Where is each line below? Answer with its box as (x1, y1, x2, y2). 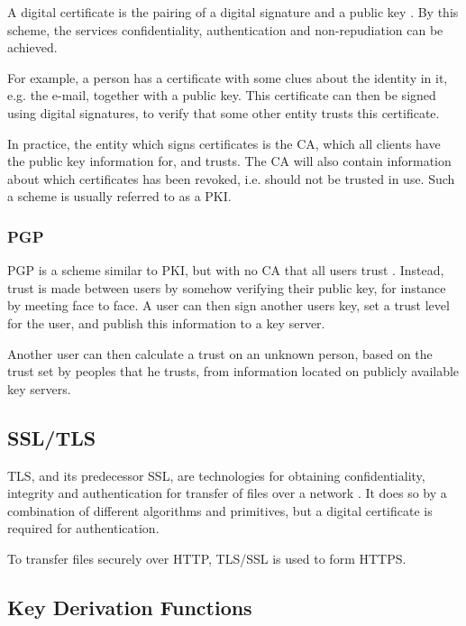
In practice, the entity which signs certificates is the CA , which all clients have (7, 133, 441, 152)
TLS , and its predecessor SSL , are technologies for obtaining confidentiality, (7, 465, 425, 484)
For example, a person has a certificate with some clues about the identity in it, (7, 68, 448, 87)
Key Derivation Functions (7, 593, 252, 621)
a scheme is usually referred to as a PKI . (7, 187, 232, 206)
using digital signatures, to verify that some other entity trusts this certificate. (7, 103, 440, 122)
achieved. (7, 38, 58, 57)
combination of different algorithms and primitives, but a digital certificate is (7, 501, 433, 520)
